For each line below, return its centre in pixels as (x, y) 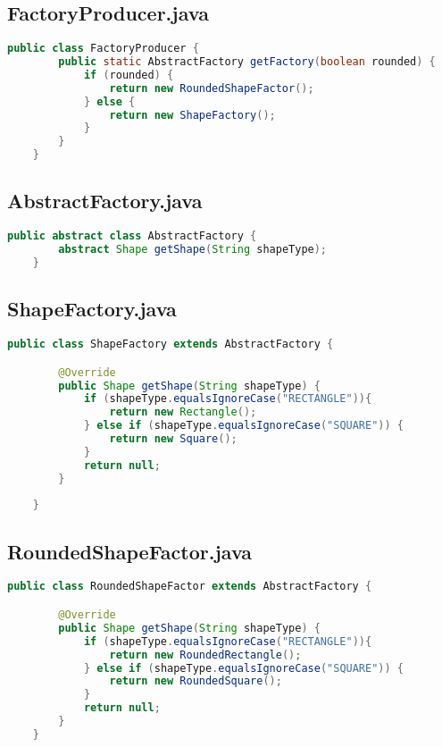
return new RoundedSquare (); (196, 681)
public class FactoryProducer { (103, 49)
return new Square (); (173, 439)
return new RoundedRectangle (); (205, 655)
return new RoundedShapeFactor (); (212, 88)
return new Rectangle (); (183, 412)
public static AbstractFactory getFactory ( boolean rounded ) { (247, 62)
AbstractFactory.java (105, 201)
